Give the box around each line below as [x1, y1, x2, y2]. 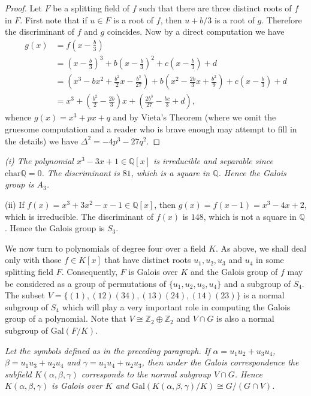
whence [5, 111, 32, 123]
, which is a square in [131, 166, 210, 179]
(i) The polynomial [5, 155, 74, 167]
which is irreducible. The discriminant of [5, 210, 154, 222]
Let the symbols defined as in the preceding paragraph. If [5, 344, 210, 356]
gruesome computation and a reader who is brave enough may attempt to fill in [5, 123, 297, 135]
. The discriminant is [41, 166, 120, 179]
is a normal [243, 289, 285, 301]
